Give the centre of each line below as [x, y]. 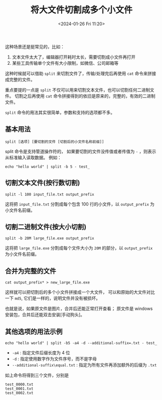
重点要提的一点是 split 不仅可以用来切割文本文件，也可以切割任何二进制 [78, 90]
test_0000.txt [19, 384]
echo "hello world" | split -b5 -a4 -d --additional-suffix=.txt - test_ [81, 343]
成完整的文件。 [20, 79]
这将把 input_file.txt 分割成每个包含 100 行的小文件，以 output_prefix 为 [80, 204]
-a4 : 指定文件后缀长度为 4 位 [41, 353]
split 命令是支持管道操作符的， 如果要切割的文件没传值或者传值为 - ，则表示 [81, 151]
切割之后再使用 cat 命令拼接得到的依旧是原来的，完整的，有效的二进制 [85, 96]
